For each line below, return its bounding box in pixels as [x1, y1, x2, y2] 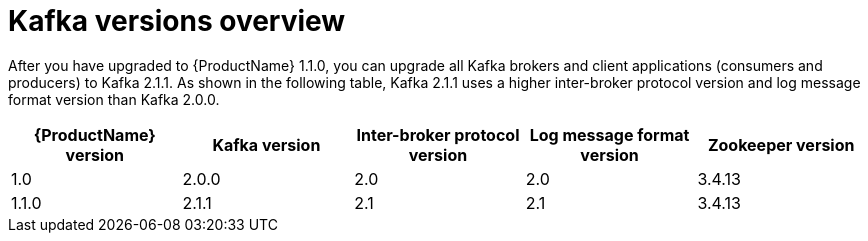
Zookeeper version [707, 134, 855, 155]
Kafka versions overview [8, 4, 346, 38]
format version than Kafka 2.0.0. [8, 90, 220, 108]
